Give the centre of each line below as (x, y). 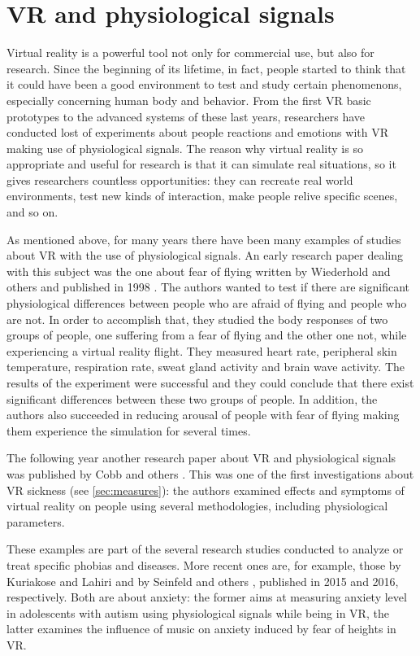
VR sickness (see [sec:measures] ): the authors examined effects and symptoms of (206, 490)
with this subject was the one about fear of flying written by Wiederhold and (199, 271)
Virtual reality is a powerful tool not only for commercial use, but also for (191, 52)
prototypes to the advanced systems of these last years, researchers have (186, 116)
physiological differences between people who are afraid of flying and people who (207, 303)
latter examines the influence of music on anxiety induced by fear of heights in (201, 629)
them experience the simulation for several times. (129, 430)
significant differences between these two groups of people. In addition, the (192, 398)
